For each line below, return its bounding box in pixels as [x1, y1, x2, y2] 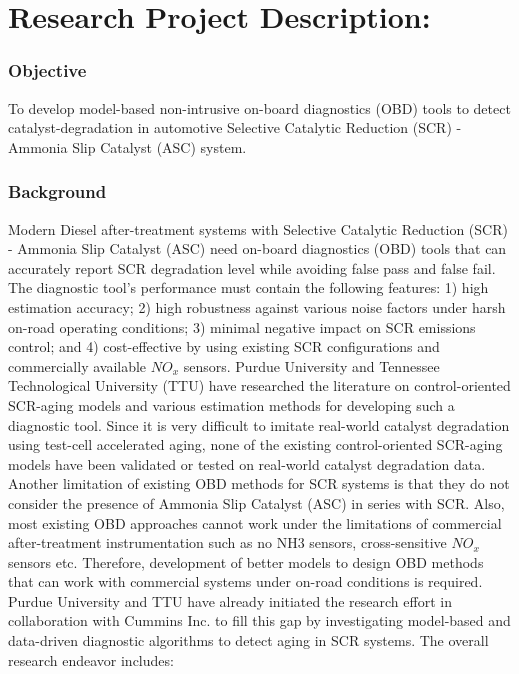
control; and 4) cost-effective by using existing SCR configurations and [8, 336, 440, 357]
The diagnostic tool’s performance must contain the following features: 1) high [8, 277, 489, 298]
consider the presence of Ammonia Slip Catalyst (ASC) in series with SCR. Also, [8, 492, 505, 513]
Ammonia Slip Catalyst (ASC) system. [8, 136, 247, 157]
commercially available [8, 355, 147, 376]
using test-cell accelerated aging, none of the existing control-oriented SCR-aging [8, 434, 503, 455]
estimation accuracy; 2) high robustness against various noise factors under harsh [8, 296, 506, 317]
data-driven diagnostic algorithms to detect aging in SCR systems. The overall [8, 630, 489, 651]
